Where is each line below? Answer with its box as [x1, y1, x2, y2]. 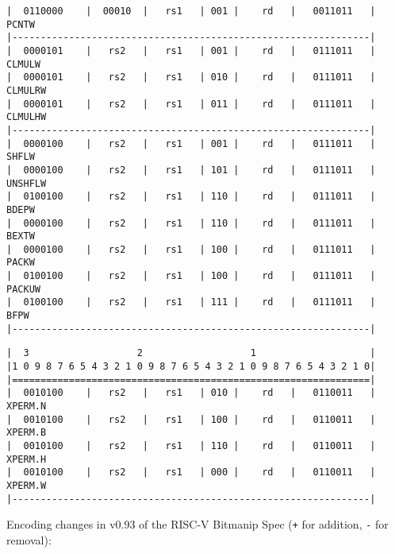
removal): [6, 531, 52, 548]
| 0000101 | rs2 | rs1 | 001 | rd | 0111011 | [6, 45, 376, 56]
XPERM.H [6, 453, 47, 465]
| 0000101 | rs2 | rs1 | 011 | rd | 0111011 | [6, 98, 376, 110]
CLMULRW [6, 84, 47, 96]
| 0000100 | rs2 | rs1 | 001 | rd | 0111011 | [6, 138, 376, 149]
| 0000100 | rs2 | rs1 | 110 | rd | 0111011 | [6, 217, 376, 229]
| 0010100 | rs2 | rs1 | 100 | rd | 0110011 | [6, 413, 376, 425]
